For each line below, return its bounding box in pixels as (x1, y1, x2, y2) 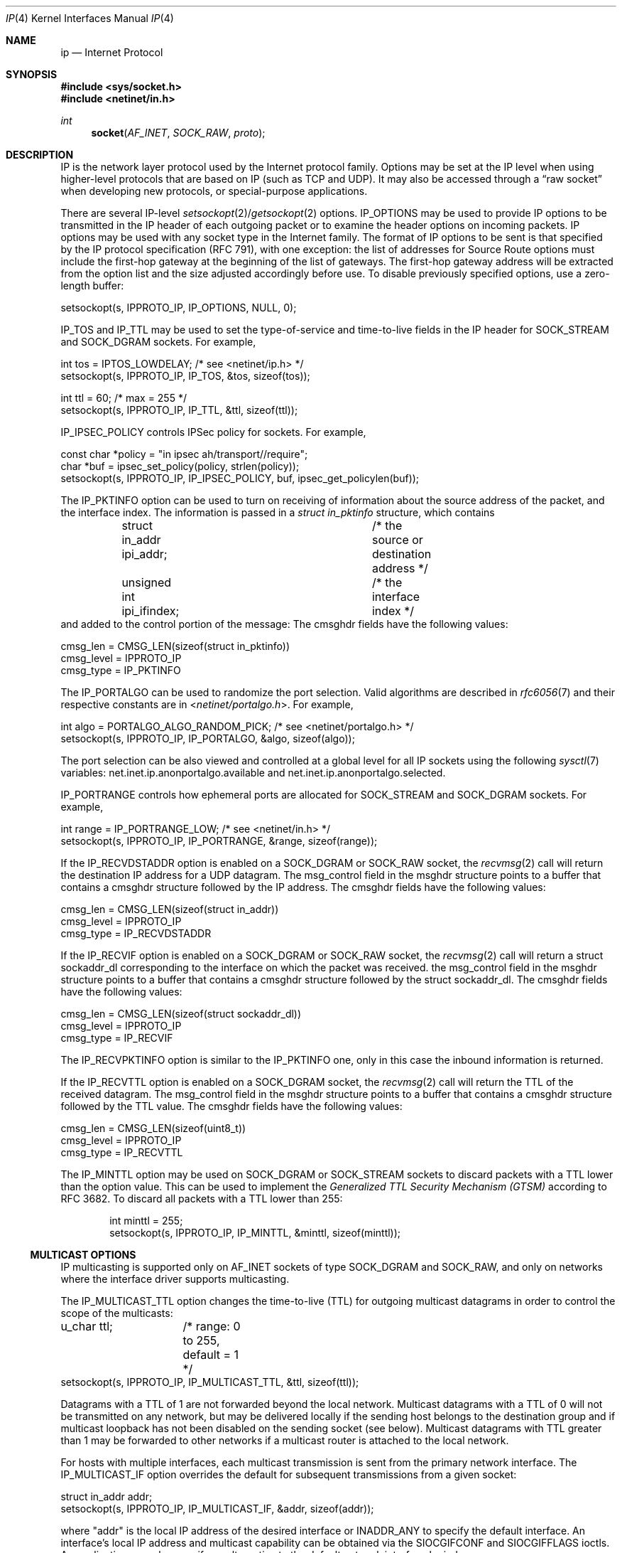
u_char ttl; (60, 1319, 113, 1333)
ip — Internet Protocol (60, 46, 163, 58)
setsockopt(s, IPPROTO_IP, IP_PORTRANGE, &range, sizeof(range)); (60, 835, 378, 847)
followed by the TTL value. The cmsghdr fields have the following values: (60, 1100, 403, 1112)
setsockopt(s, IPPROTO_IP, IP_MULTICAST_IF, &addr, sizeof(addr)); (60, 1503, 374, 1515)
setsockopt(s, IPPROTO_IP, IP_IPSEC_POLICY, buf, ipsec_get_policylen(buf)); (60, 472, 420, 484)
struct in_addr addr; (60, 1490, 153, 1503)
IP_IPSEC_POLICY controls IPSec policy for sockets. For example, (60, 426, 366, 438)
